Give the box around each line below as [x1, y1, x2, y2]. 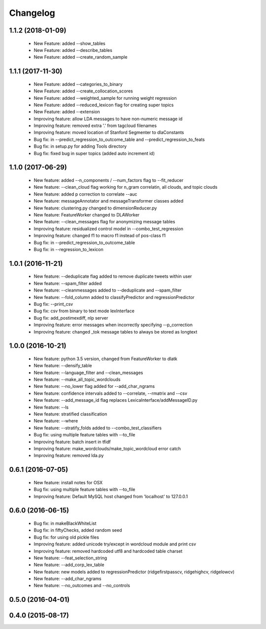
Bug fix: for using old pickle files [33, 534, 100, 540]
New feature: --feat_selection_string [33, 555, 107, 561]
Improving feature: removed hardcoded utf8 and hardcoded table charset [33, 548, 183, 554]
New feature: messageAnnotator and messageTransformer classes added [33, 198, 184, 204]
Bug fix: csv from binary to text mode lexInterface [33, 308, 135, 314]
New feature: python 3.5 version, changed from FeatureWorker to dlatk [33, 356, 177, 362]
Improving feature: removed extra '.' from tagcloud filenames [33, 123, 157, 128]
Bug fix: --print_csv [33, 301, 73, 307]
